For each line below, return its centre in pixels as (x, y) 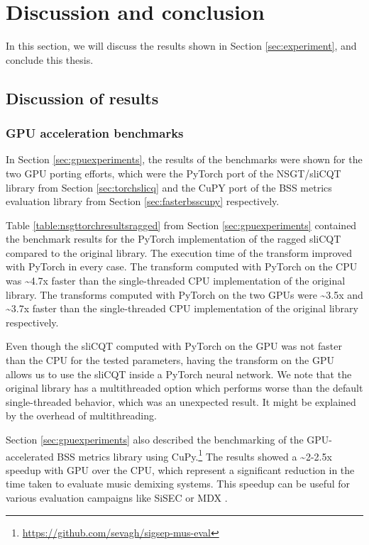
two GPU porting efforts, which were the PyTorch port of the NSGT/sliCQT (174, 173)
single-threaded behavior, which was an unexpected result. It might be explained (181, 401)
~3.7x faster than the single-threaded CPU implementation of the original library (182, 308)
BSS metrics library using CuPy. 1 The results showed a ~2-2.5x (194, 455)
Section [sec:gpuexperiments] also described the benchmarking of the (155, 439)
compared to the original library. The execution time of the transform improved (179, 252)
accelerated (30, 456)
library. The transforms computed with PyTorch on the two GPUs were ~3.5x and (184, 294)
